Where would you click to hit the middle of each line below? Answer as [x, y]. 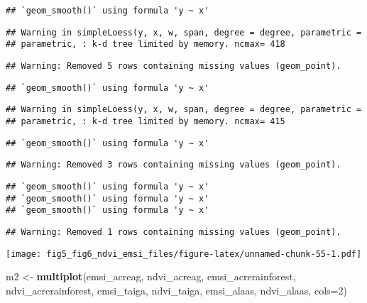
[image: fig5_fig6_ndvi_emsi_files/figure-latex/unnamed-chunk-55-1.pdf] [184, 254]
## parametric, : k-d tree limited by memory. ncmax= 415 [146, 121]
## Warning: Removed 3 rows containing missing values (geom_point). [174, 165]
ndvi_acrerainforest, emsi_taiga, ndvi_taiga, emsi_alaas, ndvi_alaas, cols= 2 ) [176, 290]
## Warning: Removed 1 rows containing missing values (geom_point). [174, 232]
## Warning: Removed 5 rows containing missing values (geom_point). [174, 66]
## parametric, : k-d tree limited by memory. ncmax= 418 [146, 44]
